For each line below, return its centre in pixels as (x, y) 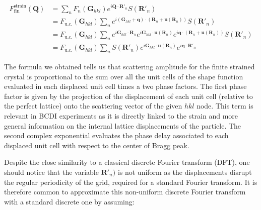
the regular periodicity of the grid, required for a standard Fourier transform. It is (131, 182)
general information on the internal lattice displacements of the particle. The (123, 125)
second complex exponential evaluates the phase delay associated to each (116, 135)
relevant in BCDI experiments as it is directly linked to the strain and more (121, 116)
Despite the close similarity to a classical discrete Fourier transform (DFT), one (127, 162)
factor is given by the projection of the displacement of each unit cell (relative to (128, 96)
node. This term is (225, 106)
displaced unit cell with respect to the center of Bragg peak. (97, 145)
